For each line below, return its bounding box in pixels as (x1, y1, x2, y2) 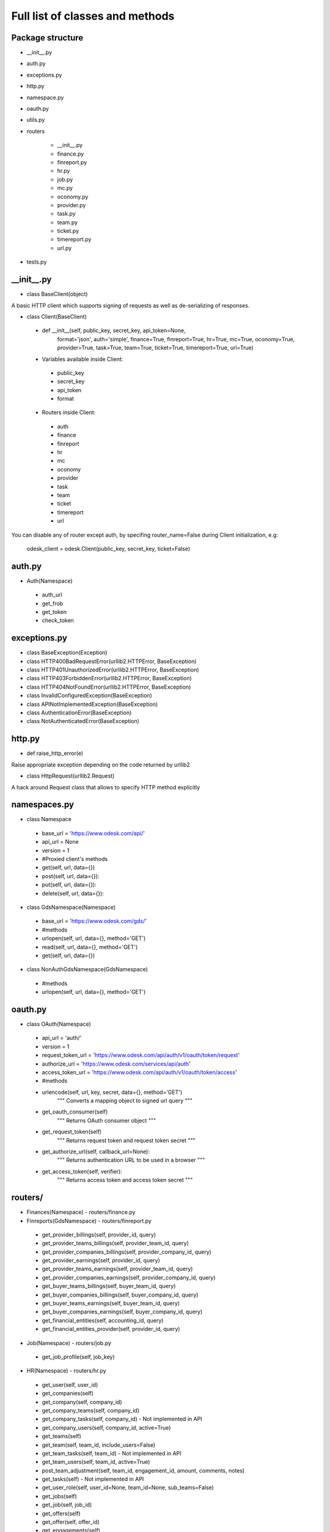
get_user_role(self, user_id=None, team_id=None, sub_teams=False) (42, 1484, 214, 1492)
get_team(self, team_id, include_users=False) (42, 1441, 156, 1449)
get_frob (42, 599, 64, 607)
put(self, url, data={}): (42, 881, 97, 889)
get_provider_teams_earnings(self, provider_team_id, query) (42, 1265, 193, 1273)
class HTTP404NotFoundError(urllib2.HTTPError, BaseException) (26, 683, 191, 691)
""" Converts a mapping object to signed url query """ (57, 1097, 193, 1104)
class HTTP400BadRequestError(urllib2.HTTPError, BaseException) (26, 658, 197, 665)
